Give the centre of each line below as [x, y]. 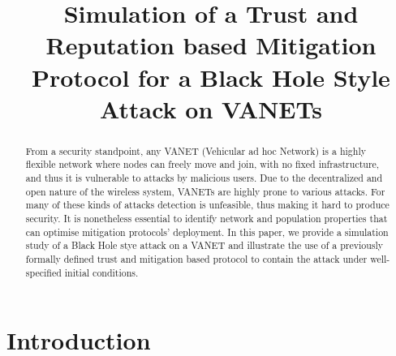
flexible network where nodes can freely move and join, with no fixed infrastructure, [202, 164]
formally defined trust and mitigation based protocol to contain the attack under [196, 258]
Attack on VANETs [211, 108]
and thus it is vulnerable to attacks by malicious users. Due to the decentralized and [204, 178]
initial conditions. [101, 272]
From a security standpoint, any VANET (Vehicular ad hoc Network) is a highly [196, 150]
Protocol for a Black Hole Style [211, 77]
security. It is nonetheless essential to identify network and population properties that [207, 219]
